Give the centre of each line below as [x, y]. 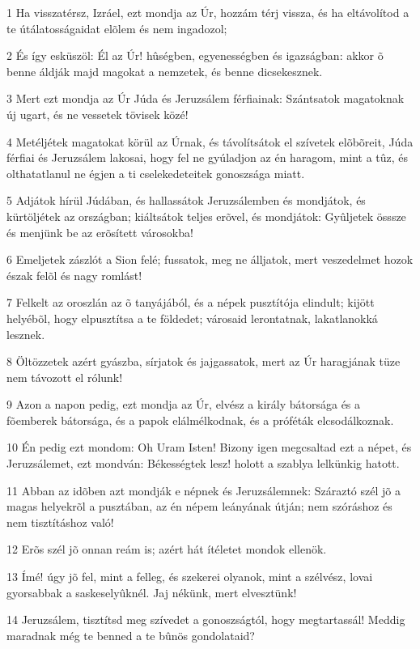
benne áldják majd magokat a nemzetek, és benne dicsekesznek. [165, 71]
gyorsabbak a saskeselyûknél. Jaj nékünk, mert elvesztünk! [152, 592]
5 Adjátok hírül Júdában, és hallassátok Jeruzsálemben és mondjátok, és [186, 200]
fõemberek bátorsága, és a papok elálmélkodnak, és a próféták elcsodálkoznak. [200, 420]
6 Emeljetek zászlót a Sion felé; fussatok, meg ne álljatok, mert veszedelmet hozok [210, 259]
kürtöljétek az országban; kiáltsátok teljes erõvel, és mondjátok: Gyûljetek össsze [206, 216]
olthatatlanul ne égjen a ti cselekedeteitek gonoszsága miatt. [156, 173]
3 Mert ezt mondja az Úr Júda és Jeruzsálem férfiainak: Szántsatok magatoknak [206, 98]
